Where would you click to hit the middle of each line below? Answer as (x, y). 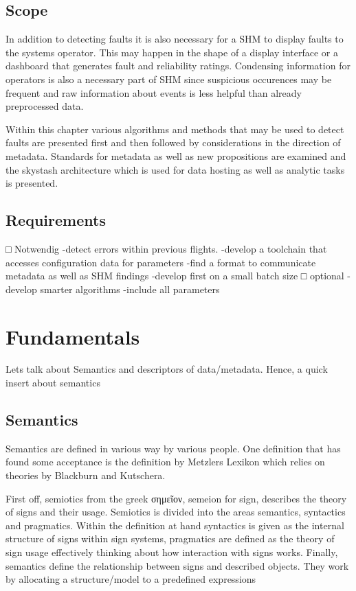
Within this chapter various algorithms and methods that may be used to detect (175, 129)
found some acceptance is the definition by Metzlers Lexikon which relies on (165, 462)
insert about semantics (53, 383)
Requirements (56, 220)
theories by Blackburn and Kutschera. (86, 475)
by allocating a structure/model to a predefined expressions (131, 579)
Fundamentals (73, 336)
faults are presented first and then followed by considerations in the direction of (173, 142)
